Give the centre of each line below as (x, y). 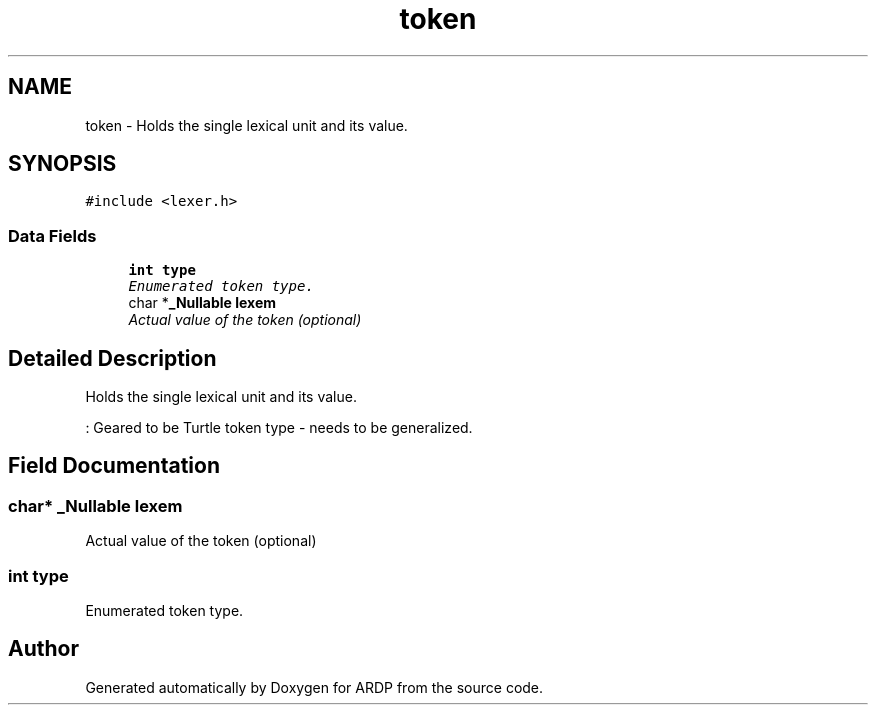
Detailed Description (112, 358)
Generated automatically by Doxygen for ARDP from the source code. (314, 687)
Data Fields (52, 235)
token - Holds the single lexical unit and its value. (246, 125)
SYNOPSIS (62, 164)
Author (43, 649)
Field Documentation (114, 466)
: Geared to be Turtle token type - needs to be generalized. (279, 428)
